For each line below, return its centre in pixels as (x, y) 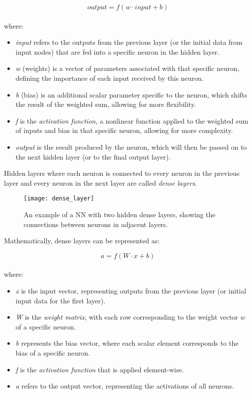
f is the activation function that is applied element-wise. (100, 369)
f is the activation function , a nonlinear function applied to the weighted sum (132, 120)
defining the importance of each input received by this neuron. (110, 78)
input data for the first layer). (61, 300)
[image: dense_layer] (59, 199)
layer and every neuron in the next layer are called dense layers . (100, 182)
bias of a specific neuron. (53, 352)
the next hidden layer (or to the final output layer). (93, 156)
